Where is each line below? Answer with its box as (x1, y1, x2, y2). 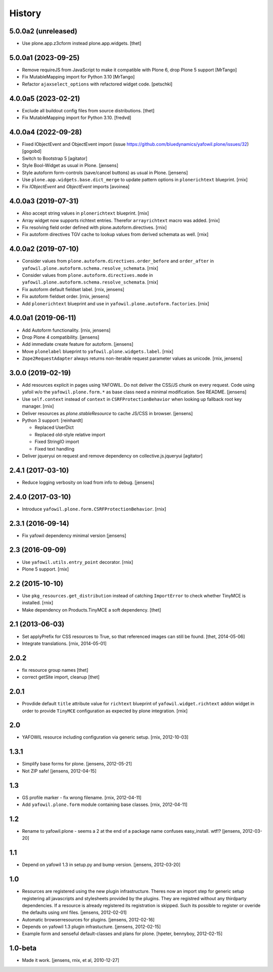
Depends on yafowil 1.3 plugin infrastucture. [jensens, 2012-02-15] (22, 924, 161, 930)
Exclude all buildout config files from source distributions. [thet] (22, 107, 155, 113)
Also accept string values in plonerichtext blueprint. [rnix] (22, 210, 149, 216)
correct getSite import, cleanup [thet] (22, 674, 100, 680)
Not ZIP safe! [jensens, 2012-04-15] (22, 767, 97, 774)
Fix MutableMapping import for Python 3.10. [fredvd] (22, 114, 131, 121)
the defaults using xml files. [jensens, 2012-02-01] (22, 909, 127, 916)
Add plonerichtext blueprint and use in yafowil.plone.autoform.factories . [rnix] (22, 300, 209, 306)
